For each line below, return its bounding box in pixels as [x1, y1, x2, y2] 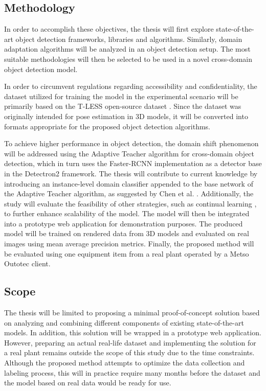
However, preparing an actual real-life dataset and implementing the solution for [4, 337, 256, 348]
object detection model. [4, 63, 78, 74]
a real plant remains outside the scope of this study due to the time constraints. [4, 347, 255, 358]
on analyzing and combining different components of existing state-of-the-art [4, 317, 244, 328]
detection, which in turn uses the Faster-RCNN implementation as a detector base [4, 158, 262, 169]
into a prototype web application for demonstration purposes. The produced [4, 218, 243, 228]
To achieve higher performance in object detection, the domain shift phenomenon [4, 138, 259, 149]
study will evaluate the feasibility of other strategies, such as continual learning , [4, 198, 257, 209]
